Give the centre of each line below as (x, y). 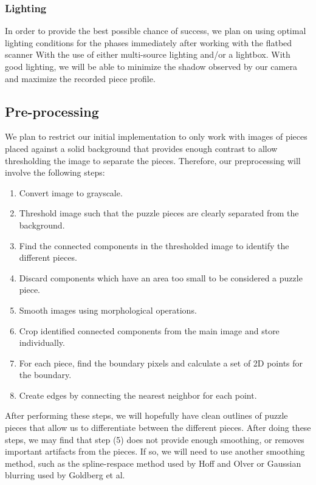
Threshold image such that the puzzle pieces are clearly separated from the (159, 213)
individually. (42, 342)
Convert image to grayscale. (71, 192)
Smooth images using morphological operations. (108, 310)
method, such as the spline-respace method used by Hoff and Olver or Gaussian (153, 463)
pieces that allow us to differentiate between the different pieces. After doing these (158, 428)
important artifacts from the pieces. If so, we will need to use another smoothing (155, 451)
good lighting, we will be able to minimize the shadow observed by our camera (151, 66)
